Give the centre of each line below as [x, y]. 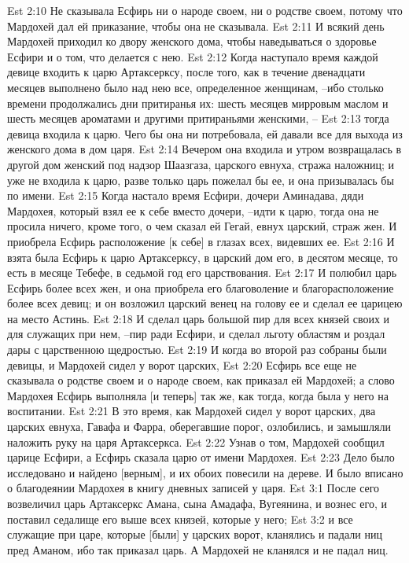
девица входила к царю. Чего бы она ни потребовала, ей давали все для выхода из [205, 133]
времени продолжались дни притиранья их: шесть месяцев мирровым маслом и [198, 103]
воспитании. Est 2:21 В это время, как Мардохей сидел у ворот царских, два [192, 411]
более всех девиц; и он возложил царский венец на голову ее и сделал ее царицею [205, 303]
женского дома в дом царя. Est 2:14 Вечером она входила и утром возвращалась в [204, 149]
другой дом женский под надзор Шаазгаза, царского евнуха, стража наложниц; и [201, 164]
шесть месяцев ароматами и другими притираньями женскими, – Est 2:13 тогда [198, 118]
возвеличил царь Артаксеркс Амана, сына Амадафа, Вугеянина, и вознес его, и [197, 503]
